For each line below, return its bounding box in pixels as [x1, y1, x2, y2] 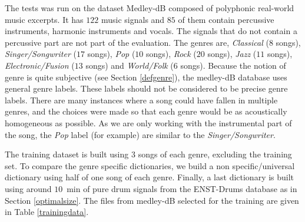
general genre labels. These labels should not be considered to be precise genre [5, 82, 288, 95]
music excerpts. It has [5, 13, 84, 25]
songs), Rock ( [145, 48, 197, 60]
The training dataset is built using [5, 148, 129, 160]
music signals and [101, 13, 165, 25]
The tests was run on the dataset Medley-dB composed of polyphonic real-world [5, 2, 294, 14]
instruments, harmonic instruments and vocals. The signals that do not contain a [5, 25, 297, 37]
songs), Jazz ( [207, 48, 257, 60]
